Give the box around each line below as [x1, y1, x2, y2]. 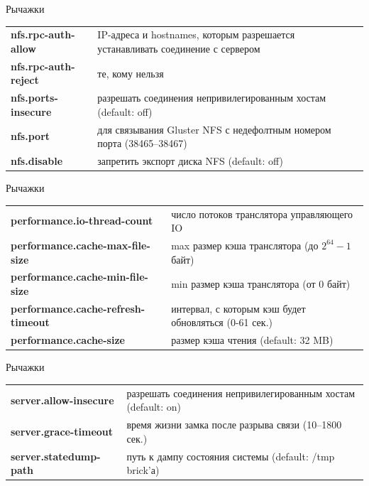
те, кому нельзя [97, 65, 164, 80]
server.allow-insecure [11, 392, 114, 407]
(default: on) [126, 399, 182, 414]
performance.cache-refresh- [11, 301, 145, 315]
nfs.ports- [11, 90, 58, 105]
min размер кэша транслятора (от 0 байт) [171, 276, 351, 291]
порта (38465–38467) [97, 136, 187, 151]
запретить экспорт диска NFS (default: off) [97, 153, 283, 168]
